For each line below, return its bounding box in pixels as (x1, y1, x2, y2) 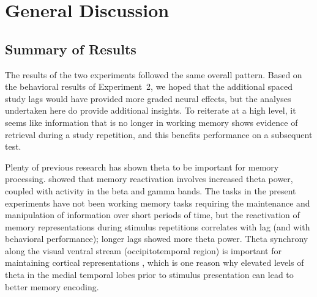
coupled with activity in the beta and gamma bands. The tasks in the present (5, 184, 296, 197)
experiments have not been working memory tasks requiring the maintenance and (5, 196, 310, 209)
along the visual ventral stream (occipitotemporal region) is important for (5, 244, 282, 257)
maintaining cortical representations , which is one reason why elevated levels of (5, 256, 304, 269)
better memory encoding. (5, 280, 99, 293)
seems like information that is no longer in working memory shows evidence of (5, 116, 298, 128)
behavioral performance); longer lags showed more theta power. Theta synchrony (5, 232, 308, 245)
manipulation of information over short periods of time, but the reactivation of (5, 208, 300, 221)
